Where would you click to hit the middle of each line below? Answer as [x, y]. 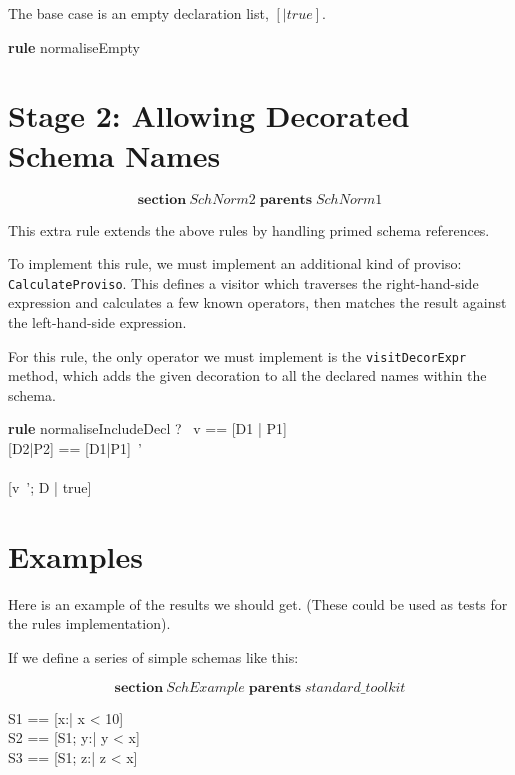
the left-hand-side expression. [97, 321]
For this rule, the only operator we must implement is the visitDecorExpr [237, 355]
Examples [75, 555]
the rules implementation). [89, 623]
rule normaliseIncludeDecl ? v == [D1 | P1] [147, 428]
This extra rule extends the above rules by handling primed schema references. [249, 229]
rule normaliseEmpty [74, 46]
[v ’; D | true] [50, 487]
